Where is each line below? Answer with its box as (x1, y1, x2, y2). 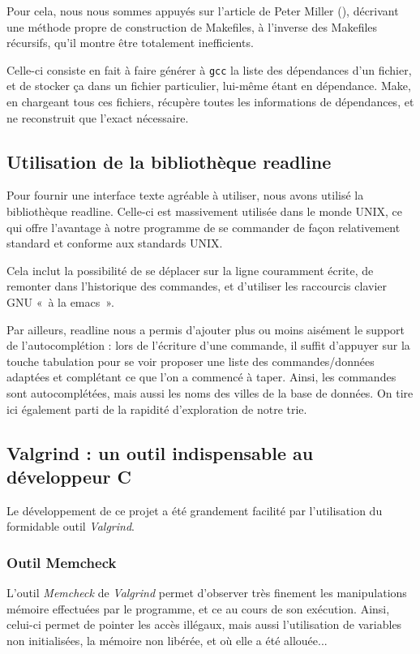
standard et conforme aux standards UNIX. (6, 234, 223, 252)
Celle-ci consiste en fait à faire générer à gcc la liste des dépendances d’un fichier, (6, 61, 412, 78)
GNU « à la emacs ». (6, 293, 114, 310)
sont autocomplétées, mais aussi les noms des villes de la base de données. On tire (6, 384, 414, 401)
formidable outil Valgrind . (6, 518, 135, 535)
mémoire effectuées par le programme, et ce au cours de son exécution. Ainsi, (6, 600, 390, 617)
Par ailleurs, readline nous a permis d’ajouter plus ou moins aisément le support (6, 321, 405, 338)
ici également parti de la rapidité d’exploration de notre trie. (6, 400, 307, 417)
